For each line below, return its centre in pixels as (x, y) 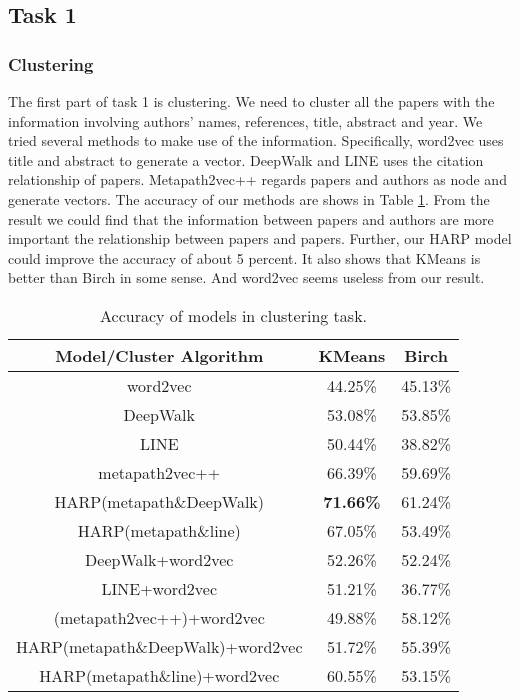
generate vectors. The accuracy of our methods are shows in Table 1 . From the (249, 198)
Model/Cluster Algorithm (159, 355)
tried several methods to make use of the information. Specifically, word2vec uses (256, 140)
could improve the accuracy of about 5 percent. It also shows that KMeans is (244, 257)
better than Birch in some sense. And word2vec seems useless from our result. (246, 277)
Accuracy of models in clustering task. (234, 315)
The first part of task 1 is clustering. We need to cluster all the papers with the (251, 101)
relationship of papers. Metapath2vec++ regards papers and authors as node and (257, 179)
